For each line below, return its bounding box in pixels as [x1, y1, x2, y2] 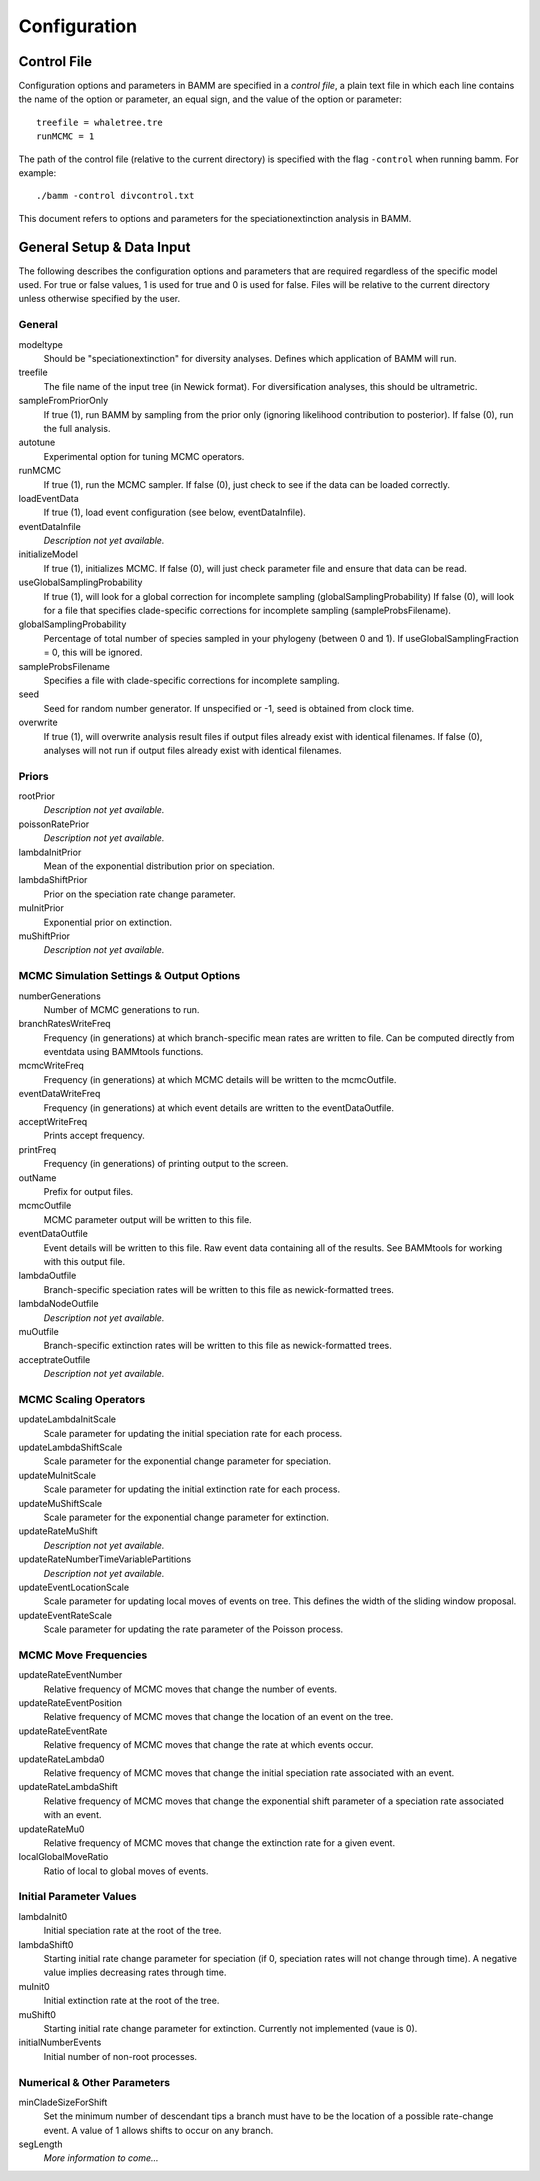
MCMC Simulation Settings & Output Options [18, 969, 241, 983]
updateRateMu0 [18, 1823, 85, 1835]
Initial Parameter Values [18, 1890, 137, 1904]
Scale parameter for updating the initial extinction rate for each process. [43, 1483, 340, 1495]
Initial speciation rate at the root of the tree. [43, 1925, 222, 1937]
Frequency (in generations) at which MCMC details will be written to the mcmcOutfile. [43, 1073, 397, 1085]
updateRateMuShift [18, 1525, 99, 1537]
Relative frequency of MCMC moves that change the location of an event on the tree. [43, 1711, 394, 1723]
